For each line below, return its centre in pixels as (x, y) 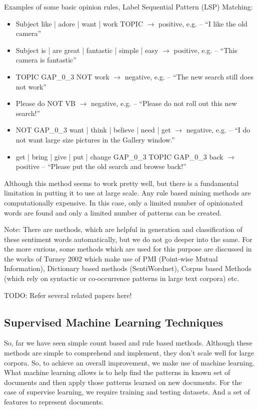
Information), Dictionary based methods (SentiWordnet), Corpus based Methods (128, 268)
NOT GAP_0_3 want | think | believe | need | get (93, 130)
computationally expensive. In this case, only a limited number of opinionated (123, 202)
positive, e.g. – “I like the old (203, 23)
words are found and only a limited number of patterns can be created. (113, 212)
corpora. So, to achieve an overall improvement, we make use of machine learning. (129, 362)
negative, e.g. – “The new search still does (189, 76)
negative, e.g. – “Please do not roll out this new (164, 103)
